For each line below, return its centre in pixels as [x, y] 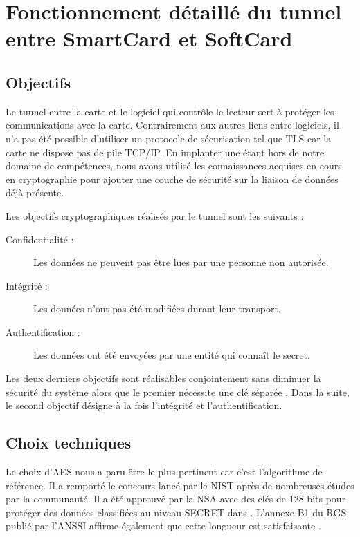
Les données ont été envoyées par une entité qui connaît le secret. [172, 355]
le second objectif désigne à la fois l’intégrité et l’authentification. [144, 405]
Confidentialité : [40, 239]
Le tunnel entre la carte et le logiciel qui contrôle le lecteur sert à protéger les [170, 111]
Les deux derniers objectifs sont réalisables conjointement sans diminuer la [163, 378]
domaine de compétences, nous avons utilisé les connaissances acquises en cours [174, 166]
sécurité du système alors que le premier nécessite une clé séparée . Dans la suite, [178, 392]
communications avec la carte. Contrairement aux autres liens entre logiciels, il [172, 125]
